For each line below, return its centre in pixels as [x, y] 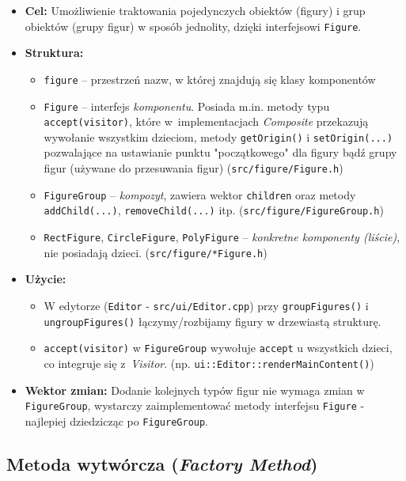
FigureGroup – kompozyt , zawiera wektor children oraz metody [200, 194]
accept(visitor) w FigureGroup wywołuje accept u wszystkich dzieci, [218, 348]
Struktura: [54, 53]
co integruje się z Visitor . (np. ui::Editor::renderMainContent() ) [209, 363]
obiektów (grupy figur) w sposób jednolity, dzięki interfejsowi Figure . [193, 26]
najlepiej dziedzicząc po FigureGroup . [117, 420]
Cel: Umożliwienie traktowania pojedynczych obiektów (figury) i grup [195, 10]
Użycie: [46, 279]
